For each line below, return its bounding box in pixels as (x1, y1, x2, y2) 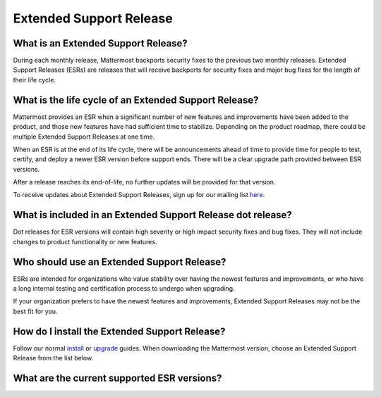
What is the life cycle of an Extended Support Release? (13, 94, 259, 106)
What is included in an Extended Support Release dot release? (13, 209, 292, 221)
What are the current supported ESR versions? (13, 372, 222, 384)
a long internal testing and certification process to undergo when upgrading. (13, 284, 236, 293)
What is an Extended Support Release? (13, 37, 188, 49)
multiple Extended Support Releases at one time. (13, 132, 155, 141)
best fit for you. (13, 307, 58, 315)
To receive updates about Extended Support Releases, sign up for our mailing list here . (13, 191, 265, 199)
